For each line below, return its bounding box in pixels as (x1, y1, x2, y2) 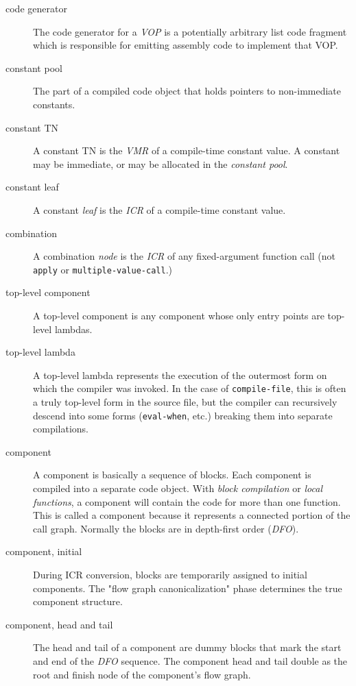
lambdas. (54, 321, 93, 336)
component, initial (5, 544, 82, 559)
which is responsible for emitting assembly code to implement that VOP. (33, 38, 338, 52)
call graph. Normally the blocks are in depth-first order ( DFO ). (33, 521, 299, 535)
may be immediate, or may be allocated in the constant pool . (33, 156, 288, 171)
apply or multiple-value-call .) (33, 262, 172, 276)
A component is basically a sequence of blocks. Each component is (33, 467, 311, 482)
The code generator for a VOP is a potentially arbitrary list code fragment (33, 24, 347, 38)
